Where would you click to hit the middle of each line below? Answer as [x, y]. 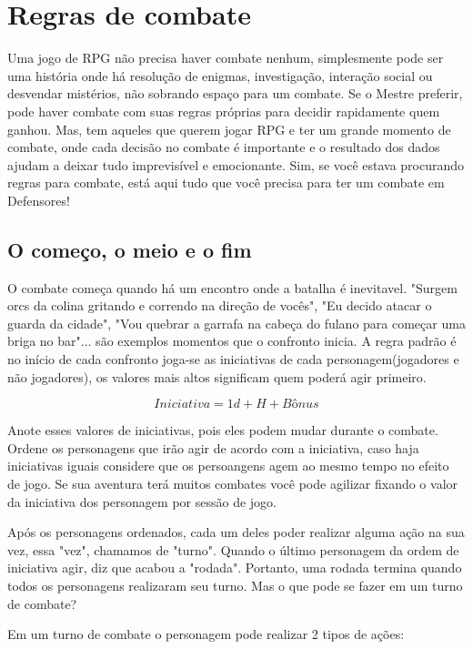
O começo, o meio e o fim [130, 249]
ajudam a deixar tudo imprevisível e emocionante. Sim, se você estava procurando [236, 164]
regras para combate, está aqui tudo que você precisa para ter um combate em [226, 183]
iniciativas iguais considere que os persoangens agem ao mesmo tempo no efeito [228, 466]
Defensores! [39, 200]
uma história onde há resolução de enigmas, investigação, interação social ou [220, 75]
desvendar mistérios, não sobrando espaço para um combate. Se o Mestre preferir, [235, 93]
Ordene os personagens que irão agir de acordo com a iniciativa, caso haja [213, 447]
